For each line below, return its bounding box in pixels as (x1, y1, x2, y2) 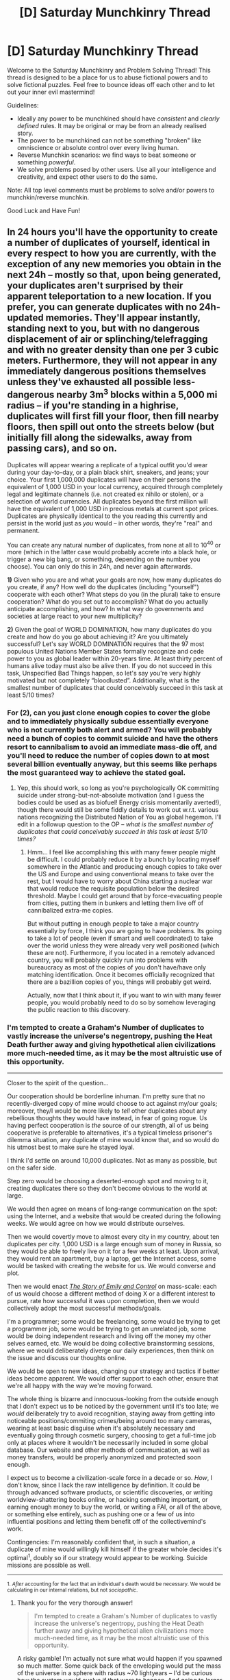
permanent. (7, 526, 40, 534)
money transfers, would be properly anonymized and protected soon (7, 1453, 201, 1461)
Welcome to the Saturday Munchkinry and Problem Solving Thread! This (7, 66, 211, 74)
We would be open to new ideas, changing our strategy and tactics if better (7, 1367, 220, 1375)
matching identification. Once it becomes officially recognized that (27, 970, 215, 978)
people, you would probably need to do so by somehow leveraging (27, 998, 216, 1006)
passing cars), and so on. (7, 443, 118, 454)
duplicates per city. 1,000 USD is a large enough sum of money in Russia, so (7, 1240, 222, 1248)
